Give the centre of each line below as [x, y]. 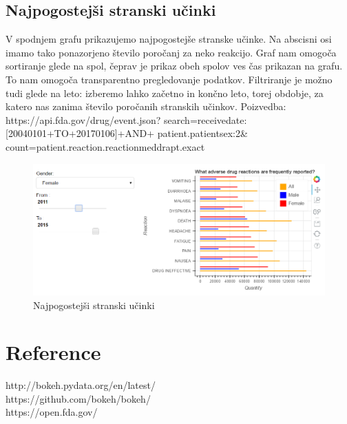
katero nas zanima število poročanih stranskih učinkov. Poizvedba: [146, 106]
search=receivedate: [206, 119]
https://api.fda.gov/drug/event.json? [83, 119]
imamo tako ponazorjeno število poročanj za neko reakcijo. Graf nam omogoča [171, 52]
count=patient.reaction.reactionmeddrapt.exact [105, 146]
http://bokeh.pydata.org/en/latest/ [81, 385]
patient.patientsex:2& [202, 133]
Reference [53, 352]
